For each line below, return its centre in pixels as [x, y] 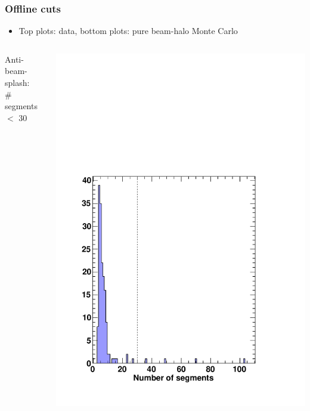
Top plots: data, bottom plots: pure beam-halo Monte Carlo [128, 31]
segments [21, 106]
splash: [17, 82]
